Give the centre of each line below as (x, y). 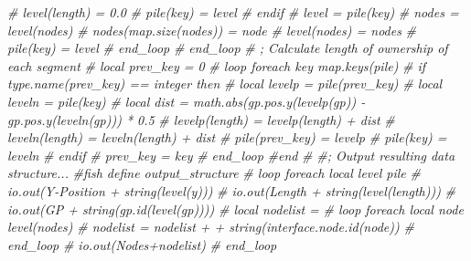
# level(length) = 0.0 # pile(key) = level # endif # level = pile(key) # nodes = (233, 12)
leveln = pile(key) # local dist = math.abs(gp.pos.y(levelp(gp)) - (187, 101)
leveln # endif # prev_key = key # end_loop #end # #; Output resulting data (231, 155)
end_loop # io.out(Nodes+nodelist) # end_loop (142, 244)
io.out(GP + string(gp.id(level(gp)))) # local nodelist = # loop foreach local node (235, 209)
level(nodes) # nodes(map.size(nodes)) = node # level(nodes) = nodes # (212, 30)
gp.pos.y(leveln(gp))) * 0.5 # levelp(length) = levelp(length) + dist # (201, 119)
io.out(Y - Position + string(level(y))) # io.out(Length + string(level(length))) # (232, 190)
